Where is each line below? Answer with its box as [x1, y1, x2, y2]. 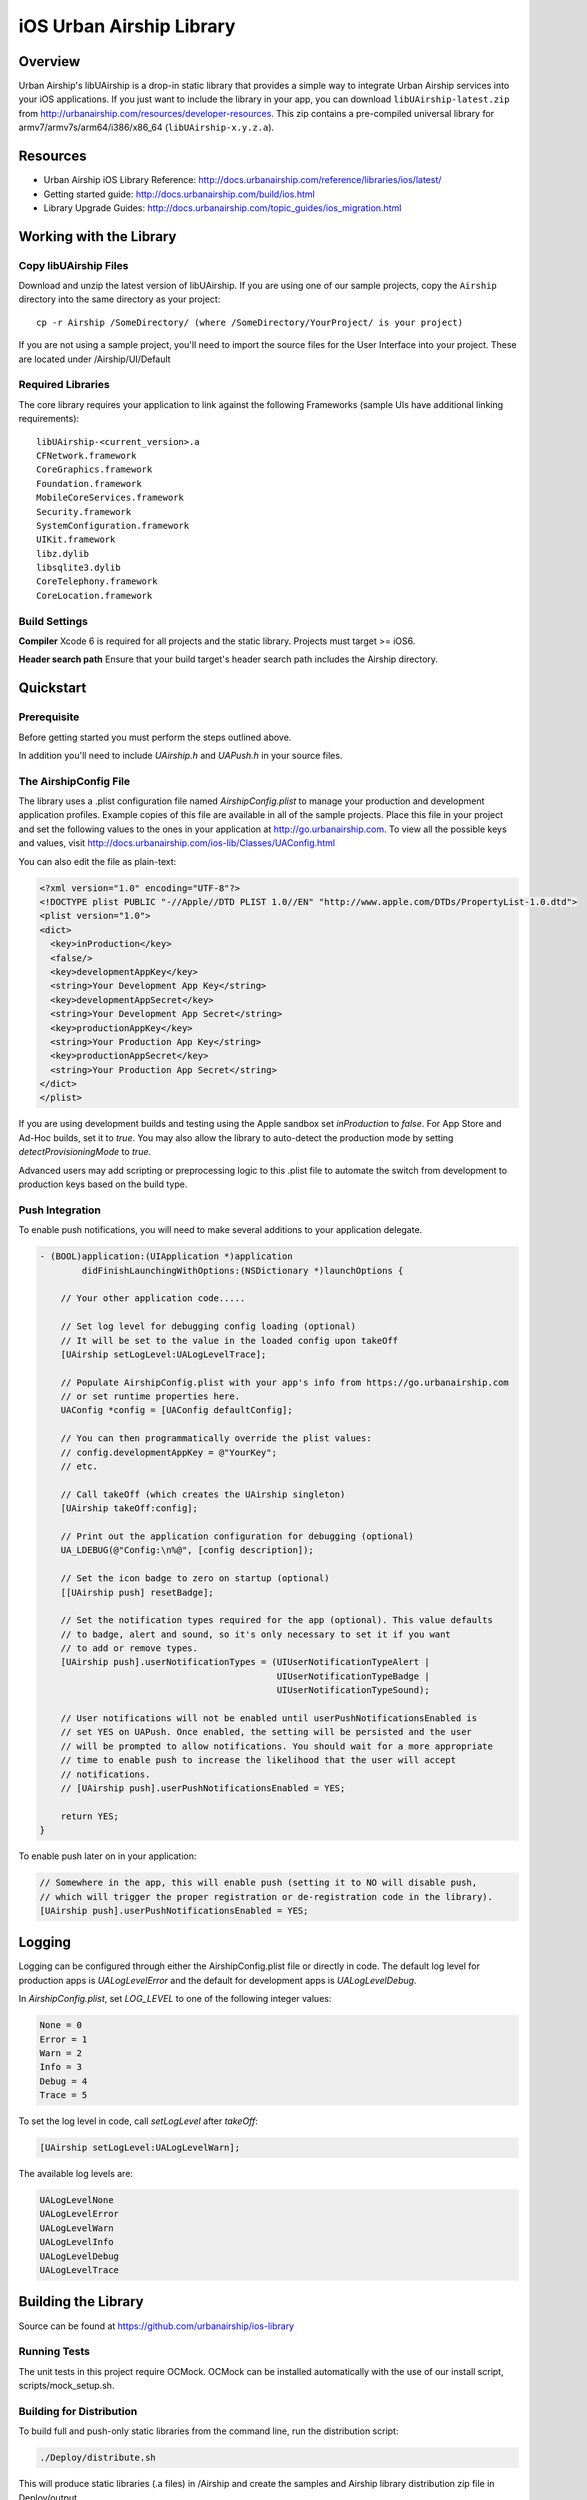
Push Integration [18, 1203, 102, 1217]
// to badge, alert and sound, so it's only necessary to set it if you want [60, 1628, 452, 1640]
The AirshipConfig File [18, 774, 130, 788]
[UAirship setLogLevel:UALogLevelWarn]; [39, 2142, 240, 2154]
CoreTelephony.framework [36, 576, 158, 587]
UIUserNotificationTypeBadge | [276, 1670, 430, 1682]
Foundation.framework [36, 478, 142, 489]
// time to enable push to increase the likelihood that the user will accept [60, 1755, 457, 1766]
